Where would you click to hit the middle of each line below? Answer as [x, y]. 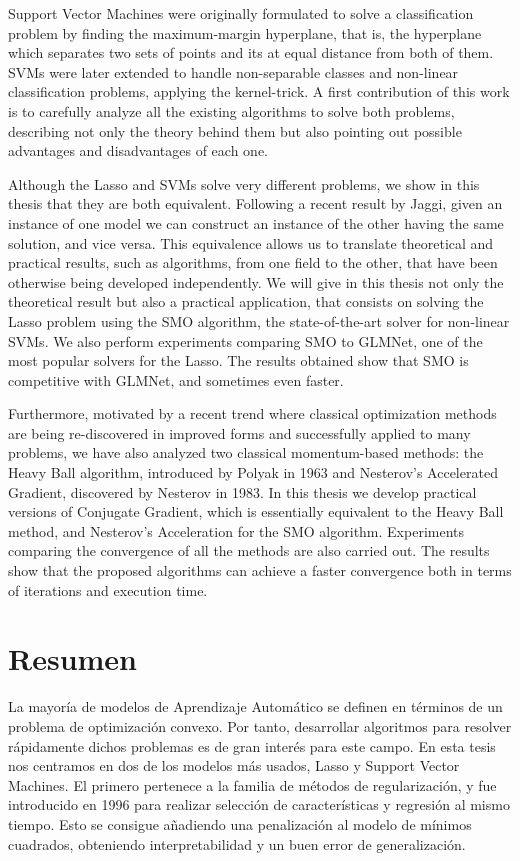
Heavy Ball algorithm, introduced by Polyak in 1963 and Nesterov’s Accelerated [253, 472]
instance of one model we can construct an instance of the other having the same [256, 222]
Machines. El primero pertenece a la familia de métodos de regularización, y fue [252, 784]
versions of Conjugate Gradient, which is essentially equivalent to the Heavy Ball [256, 511]
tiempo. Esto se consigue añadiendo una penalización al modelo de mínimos [240, 823]
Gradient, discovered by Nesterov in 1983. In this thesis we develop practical [242, 491]
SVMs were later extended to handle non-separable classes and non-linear [233, 71]
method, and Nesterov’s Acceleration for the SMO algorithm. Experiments [236, 530]
